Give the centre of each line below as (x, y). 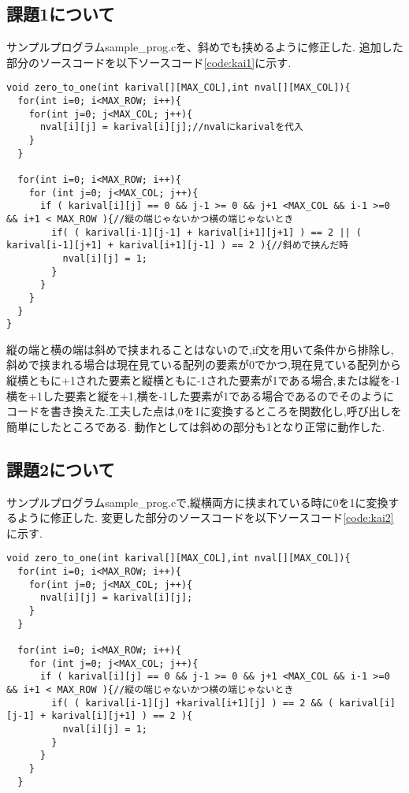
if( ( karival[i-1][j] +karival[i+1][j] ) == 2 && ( (193, 703)
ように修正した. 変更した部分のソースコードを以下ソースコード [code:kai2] (205, 517)
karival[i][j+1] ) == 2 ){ (122, 716)
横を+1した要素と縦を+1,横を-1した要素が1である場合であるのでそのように (201, 395)
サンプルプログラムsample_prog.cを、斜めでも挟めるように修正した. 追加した (205, 47)
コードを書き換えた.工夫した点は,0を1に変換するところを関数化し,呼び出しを (204, 411)
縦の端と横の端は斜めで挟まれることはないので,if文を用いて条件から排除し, (200, 349)
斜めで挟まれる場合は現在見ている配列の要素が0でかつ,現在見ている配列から (204, 365)
